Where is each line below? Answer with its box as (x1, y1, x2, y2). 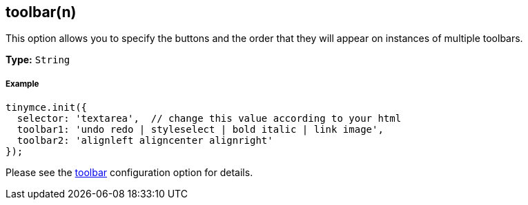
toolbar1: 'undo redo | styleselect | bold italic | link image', (17, 124, 384, 136)
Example (6, 78, 39, 89)
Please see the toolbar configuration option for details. (6, 166, 253, 179)
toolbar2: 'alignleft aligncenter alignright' (17, 135, 273, 147)
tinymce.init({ (6, 102, 88, 114)
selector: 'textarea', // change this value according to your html (17, 113, 402, 125)
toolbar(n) (6, 3, 77, 21)
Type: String (6, 54, 70, 66)
